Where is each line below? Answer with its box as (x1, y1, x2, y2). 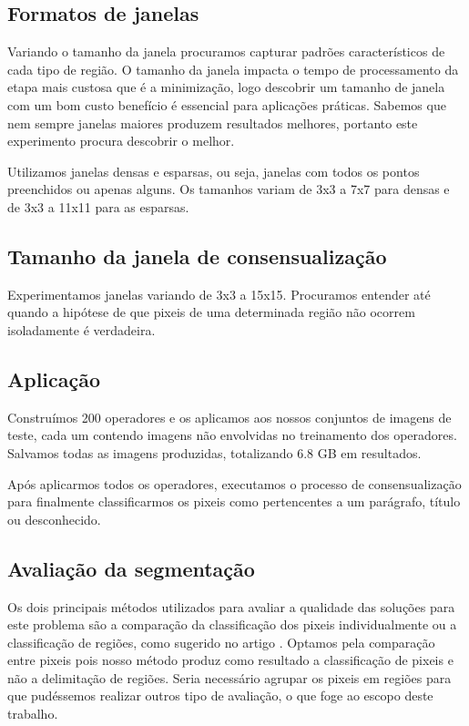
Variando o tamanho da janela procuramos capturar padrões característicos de (7, 42, 445, 61)
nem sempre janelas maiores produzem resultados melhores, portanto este (7, 113, 418, 132)
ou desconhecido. (7, 509, 101, 528)
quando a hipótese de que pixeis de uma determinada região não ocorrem (7, 302, 415, 322)
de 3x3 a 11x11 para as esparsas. (7, 197, 189, 216)
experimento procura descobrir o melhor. (7, 131, 235, 150)
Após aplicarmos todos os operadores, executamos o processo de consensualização (7, 474, 462, 493)
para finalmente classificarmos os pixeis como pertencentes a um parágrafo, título (7, 492, 461, 511)
